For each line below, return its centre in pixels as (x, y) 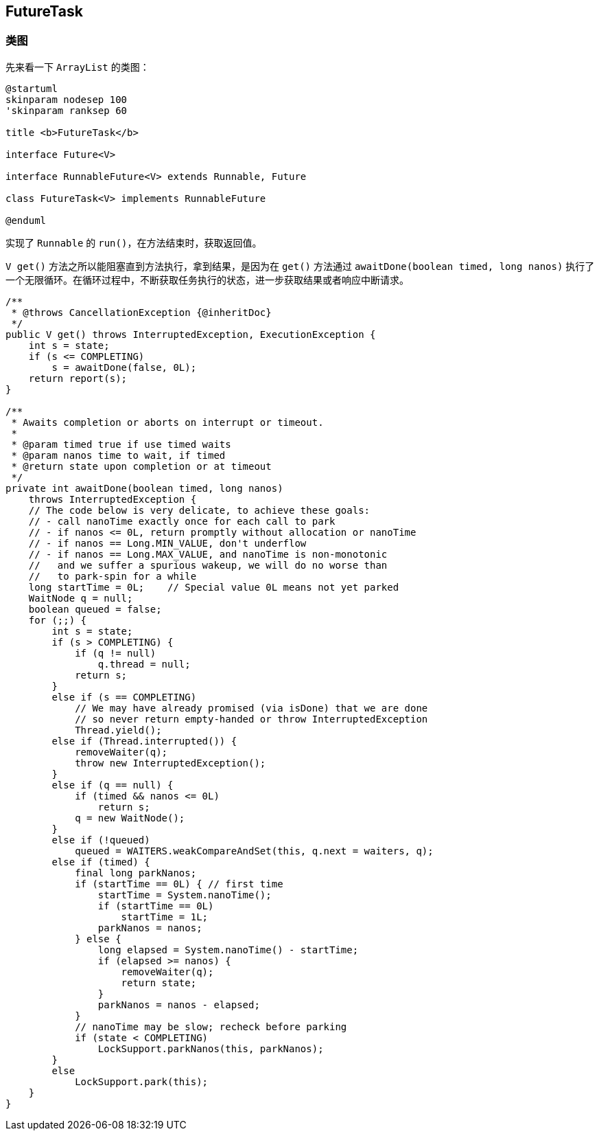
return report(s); (78, 378)
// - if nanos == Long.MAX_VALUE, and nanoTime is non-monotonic (208, 554)
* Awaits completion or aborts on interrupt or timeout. (167, 422)
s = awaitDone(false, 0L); (124, 367)
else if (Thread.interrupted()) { (144, 741)
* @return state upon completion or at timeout (141, 466)
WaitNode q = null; (81, 598)
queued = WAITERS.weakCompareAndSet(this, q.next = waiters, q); (254, 851)
